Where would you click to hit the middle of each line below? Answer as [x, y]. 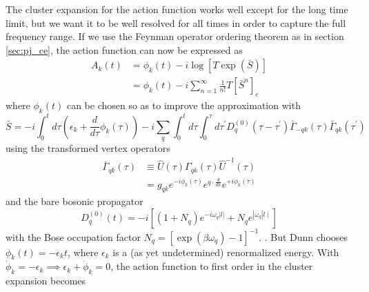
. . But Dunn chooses [303, 236]
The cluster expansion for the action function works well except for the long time [177, 9]
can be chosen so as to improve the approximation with [183, 105]
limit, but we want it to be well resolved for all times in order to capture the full [176, 22]
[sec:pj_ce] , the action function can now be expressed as [124, 49]
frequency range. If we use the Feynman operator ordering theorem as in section [175, 36]
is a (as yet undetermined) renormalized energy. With [226, 252]
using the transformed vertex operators [88, 147]
